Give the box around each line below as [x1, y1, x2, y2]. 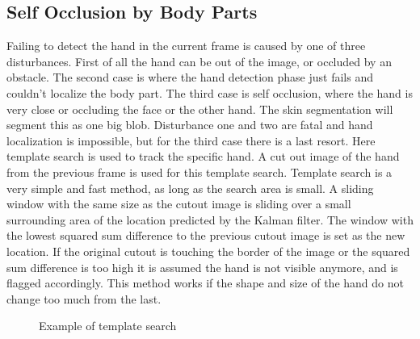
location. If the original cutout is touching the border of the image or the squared [6, 242, 410, 259]
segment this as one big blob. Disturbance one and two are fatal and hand [6, 116, 373, 133]
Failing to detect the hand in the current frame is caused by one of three [6, 37, 366, 54]
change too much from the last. [6, 290, 162, 307]
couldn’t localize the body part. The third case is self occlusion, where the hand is [6, 84, 413, 101]
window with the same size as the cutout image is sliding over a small [6, 195, 351, 212]
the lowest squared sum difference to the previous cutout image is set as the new [6, 227, 405, 244]
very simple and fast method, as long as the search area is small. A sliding [6, 179, 374, 196]
